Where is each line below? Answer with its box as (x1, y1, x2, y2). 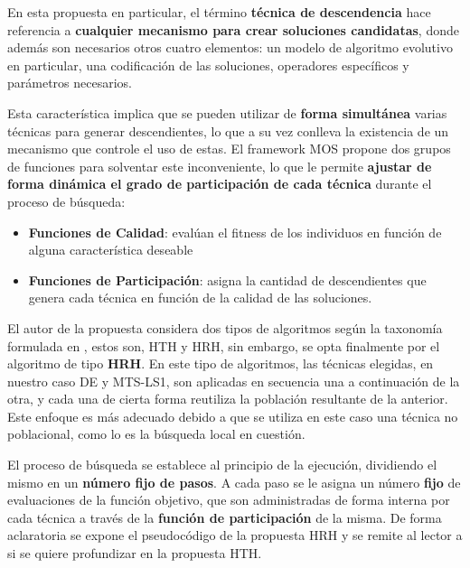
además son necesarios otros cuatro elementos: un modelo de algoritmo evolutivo (7, 38, 453, 57)
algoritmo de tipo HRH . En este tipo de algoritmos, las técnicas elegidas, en (7, 354, 434, 373)
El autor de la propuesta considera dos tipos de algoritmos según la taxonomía (7, 318, 443, 337)
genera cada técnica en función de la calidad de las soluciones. (28, 288, 372, 307)
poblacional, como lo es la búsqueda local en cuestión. (7, 424, 305, 443)
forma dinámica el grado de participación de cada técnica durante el (7, 174, 432, 193)
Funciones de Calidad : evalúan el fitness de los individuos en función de (28, 222, 442, 241)
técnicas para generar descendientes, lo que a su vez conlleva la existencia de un (7, 121, 449, 140)
